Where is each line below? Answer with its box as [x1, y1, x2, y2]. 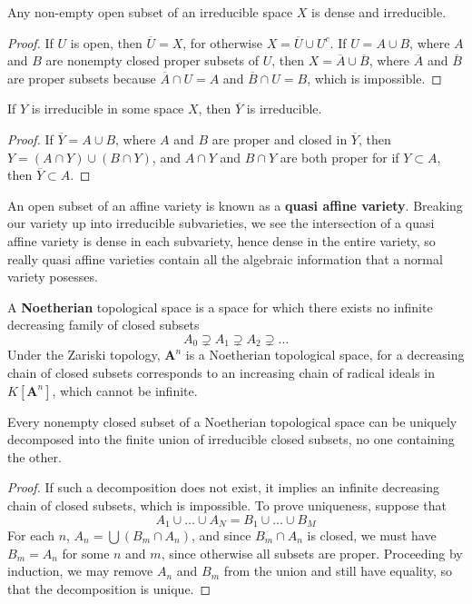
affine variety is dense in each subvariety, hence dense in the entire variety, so [7, 231, 436, 250]
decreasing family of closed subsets [7, 315, 200, 334]
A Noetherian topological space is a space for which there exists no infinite [7, 297, 433, 316]
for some [62, 543, 110, 562]
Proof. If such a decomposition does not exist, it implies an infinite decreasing [7, 478, 440, 497]
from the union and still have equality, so [223, 561, 453, 580]
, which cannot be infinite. [52, 381, 198, 400]
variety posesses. [7, 267, 98, 286]
